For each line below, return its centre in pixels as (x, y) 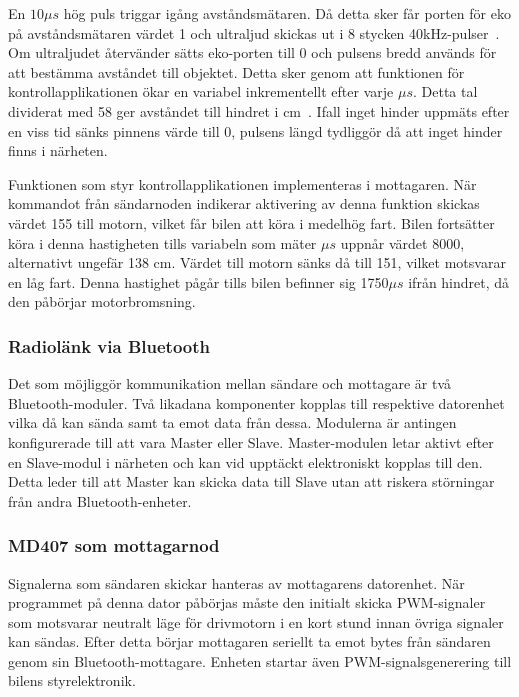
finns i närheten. (58, 150)
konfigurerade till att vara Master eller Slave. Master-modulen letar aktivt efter (251, 441)
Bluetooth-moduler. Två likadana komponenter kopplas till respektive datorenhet (256, 402)
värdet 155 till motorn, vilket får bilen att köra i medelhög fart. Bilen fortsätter (251, 222)
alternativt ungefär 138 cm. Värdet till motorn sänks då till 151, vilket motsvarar (257, 262)
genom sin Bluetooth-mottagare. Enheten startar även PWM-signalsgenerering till (260, 660)
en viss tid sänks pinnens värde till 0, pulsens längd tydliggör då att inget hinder (255, 130)
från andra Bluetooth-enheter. (100, 500)
